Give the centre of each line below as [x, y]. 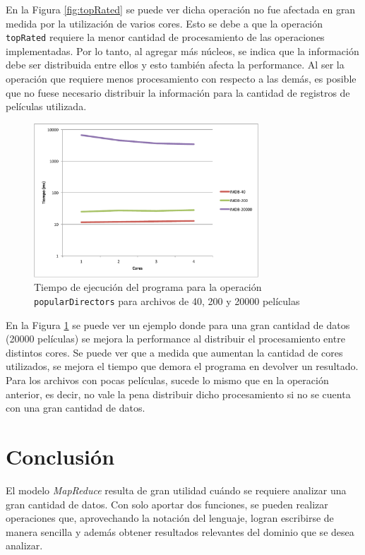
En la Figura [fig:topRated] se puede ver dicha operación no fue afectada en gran [181, 9]
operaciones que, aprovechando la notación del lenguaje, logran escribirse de [170, 518]
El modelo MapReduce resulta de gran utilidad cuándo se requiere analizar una [176, 490]
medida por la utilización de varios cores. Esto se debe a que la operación [164, 23]
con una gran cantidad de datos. [76, 408]
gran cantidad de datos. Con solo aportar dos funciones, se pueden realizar [167, 504]
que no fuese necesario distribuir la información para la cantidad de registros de [178, 92]
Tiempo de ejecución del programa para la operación [148, 287]
